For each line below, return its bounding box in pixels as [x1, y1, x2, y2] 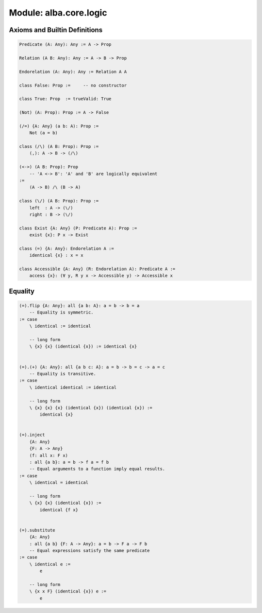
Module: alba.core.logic [9, 7, 107, 18]
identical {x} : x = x [29, 253, 83, 258]
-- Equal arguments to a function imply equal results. [29, 466, 165, 472]
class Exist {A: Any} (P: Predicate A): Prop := [19, 225, 137, 231]
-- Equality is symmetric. [29, 310, 94, 315]
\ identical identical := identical [29, 385, 116, 390]
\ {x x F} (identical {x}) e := [29, 589, 107, 594]
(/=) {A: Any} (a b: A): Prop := [19, 123, 99, 129]
